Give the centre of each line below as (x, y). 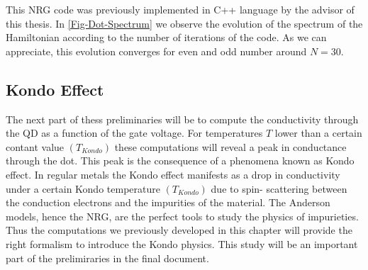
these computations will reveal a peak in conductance (230, 146)
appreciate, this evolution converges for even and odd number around (156, 51)
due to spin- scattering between (279, 188)
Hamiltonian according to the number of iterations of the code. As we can (166, 37)
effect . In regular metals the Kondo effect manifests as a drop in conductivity (173, 174)
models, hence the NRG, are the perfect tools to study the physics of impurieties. (182, 216)
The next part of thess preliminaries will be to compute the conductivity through (182, 119)
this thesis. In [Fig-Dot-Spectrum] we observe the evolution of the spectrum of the (184, 23)
